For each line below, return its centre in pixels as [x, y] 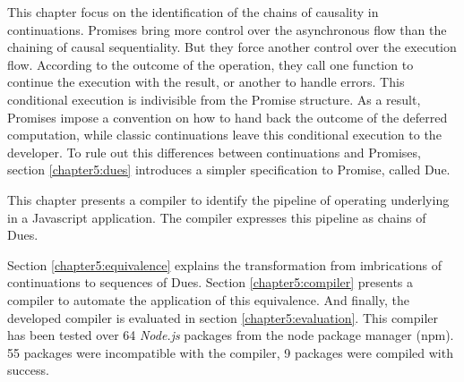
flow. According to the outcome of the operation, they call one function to [211, 64]
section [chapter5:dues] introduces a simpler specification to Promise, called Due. [229, 170]
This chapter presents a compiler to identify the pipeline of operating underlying [228, 199]
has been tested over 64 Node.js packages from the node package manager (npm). [231, 335]
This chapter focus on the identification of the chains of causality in [193, 12]
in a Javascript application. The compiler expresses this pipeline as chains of [217, 217]
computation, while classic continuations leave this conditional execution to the [224, 135]
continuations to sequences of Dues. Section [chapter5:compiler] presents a [211, 282]
